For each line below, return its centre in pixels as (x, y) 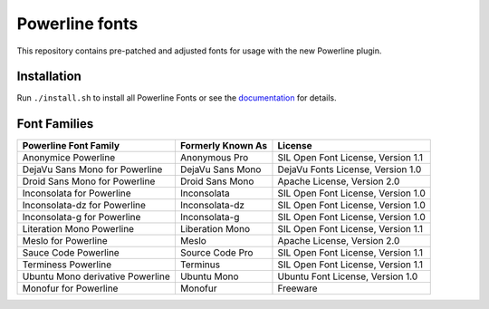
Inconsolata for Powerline (77, 193)
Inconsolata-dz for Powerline (84, 206)
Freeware (297, 288)
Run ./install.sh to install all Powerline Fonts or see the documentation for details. (177, 98)
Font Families (55, 124)
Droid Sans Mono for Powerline (89, 181)
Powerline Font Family (71, 146)
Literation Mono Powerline (78, 229)
